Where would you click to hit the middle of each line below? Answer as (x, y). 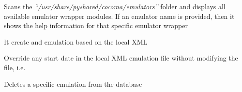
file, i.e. (15, 67)
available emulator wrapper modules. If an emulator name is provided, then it (119, 16)
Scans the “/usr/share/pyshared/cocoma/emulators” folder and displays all (115, 6)
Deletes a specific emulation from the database (73, 84)
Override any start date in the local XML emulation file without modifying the (121, 58)
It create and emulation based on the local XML (76, 41)
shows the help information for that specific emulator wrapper (96, 25)
